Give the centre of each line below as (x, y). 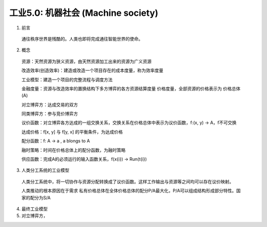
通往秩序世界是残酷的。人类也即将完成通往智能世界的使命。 (82, 39)
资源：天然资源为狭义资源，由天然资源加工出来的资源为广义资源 (87, 61)
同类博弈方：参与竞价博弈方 (50, 114)
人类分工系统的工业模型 (45, 170)
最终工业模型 (35, 209)
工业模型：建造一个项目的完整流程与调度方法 (67, 80)
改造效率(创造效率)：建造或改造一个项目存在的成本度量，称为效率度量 (92, 70)
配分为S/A (40, 197)
